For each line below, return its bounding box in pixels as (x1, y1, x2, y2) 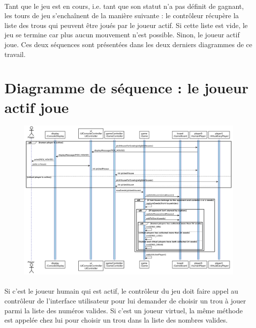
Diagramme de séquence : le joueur (4, 78, 249, 98)
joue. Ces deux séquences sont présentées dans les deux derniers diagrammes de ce (4, 39, 253, 49)
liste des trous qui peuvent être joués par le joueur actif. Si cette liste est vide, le (4, 20, 248, 30)
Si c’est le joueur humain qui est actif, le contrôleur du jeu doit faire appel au (4, 286, 238, 296)
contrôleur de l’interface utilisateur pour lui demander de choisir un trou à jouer (4, 295, 246, 305)
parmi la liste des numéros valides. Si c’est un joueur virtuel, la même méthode (4, 305, 243, 315)
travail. (4, 49, 26, 59)
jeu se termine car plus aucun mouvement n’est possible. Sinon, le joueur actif (4, 29, 240, 40)
